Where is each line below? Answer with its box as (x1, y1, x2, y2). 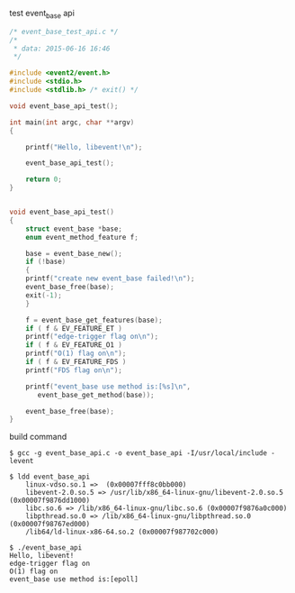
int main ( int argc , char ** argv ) (9, 117, 135, 127)
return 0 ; (25, 175, 63, 184)
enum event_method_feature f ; (25, 233, 139, 242)
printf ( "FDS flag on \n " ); (25, 365, 123, 375)
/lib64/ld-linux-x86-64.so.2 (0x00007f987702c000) (25, 527, 219, 537)
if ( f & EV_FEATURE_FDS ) (25, 358, 127, 367)
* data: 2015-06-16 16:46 (13, 44, 111, 53)
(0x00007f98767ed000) (9, 520, 91, 529)
